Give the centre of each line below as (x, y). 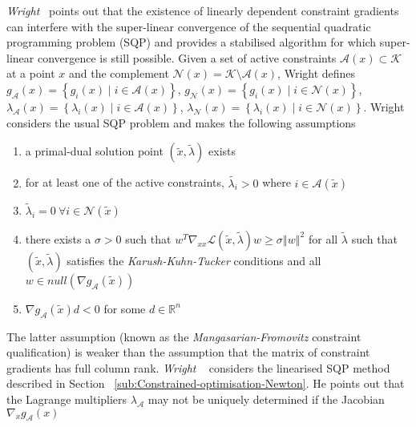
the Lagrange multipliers (67, 399)
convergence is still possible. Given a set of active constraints (187, 57)
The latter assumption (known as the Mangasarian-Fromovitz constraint (184, 336)
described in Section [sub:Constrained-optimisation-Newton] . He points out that (206, 383)
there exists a (58, 238)
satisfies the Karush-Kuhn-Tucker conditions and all (194, 260)
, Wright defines (317, 73)
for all (323, 238)
